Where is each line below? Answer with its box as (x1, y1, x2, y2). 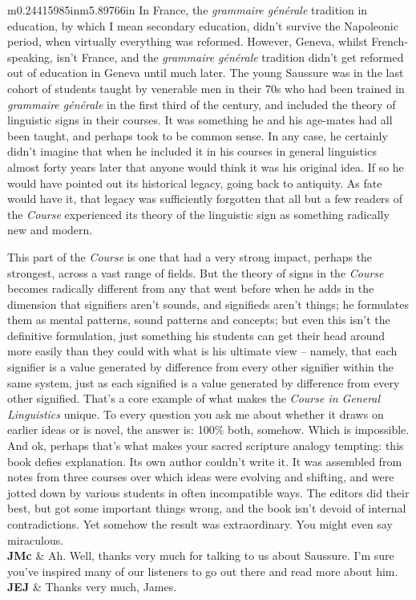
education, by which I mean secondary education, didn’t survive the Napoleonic (7, 17, 398, 34)
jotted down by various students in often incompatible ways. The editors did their (7, 484, 410, 501)
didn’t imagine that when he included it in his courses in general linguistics (7, 143, 377, 160)
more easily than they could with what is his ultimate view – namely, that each (7, 343, 398, 359)
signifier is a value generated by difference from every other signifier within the (7, 359, 394, 375)
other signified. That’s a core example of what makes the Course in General (7, 390, 381, 407)
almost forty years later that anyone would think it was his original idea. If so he (7, 158, 404, 175)
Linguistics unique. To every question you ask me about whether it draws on (7, 405, 384, 422)
